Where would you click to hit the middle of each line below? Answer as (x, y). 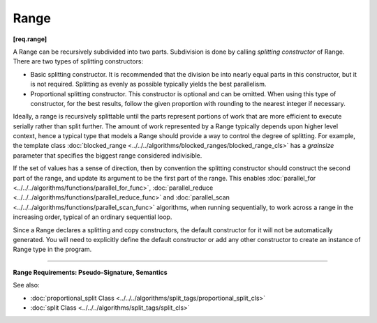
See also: (26, 285)
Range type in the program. (52, 249)
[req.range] (30, 39)
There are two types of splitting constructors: (78, 61)
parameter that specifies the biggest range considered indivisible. (108, 155)
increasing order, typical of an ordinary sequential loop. (93, 217)
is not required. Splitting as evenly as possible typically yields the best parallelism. (148, 84)
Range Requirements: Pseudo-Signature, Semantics (90, 272)
